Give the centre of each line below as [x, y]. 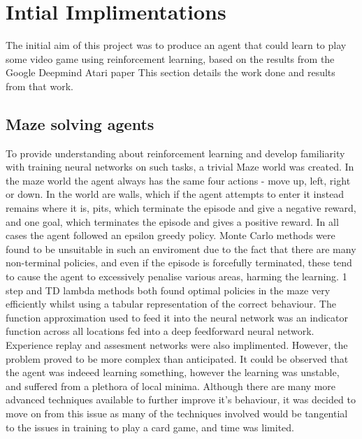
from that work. [39, 86]
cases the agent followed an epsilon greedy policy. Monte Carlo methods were [171, 235]
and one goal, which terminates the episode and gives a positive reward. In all [172, 221]
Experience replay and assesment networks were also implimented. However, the [177, 345]
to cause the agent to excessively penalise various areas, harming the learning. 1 [176, 276]
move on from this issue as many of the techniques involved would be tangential [177, 413]
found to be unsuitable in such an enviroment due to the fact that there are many [181, 249]
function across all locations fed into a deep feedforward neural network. [160, 331]
